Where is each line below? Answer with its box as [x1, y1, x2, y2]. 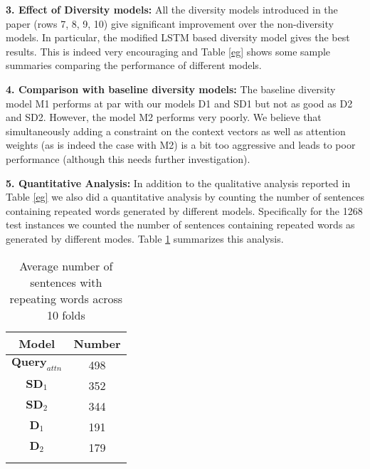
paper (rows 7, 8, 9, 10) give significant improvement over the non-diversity [6, 16, 334, 31]
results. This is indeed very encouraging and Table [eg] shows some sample [6, 43, 331, 58]
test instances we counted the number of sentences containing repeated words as [6, 217, 355, 232]
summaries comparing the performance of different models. [6, 58, 262, 73]
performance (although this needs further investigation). [6, 151, 250, 166]
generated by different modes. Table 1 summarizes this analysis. [6, 231, 284, 246]
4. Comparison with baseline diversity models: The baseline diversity [6, 81, 336, 96]
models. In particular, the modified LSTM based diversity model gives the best [6, 30, 350, 45]
